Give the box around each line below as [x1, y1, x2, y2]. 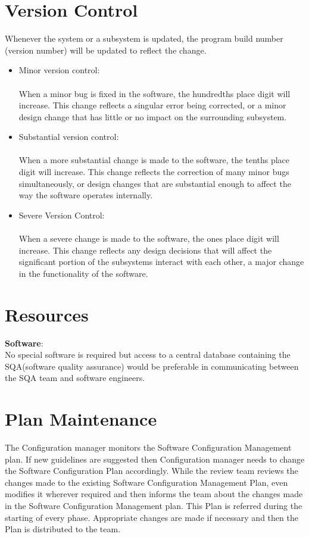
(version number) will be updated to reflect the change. [5, 43, 207, 56]
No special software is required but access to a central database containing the [5, 348, 291, 361]
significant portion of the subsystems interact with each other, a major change [18, 255, 304, 268]
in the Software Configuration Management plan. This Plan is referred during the [5, 499, 302, 511]
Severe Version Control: [18, 208, 105, 221]
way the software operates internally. [18, 189, 153, 201]
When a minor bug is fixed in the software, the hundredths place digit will [18, 87, 291, 99]
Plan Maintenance [5, 407, 157, 431]
